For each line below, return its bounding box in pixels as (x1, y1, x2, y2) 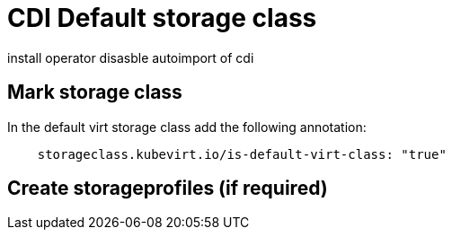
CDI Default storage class (7, 3, 317, 33)
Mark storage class (7, 81, 182, 104)
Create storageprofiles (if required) (7, 177, 328, 200)
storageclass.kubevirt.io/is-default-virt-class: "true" (37, 146, 447, 162)
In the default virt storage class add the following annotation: (7, 118, 367, 135)
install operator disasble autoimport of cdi (7, 49, 254, 66)
